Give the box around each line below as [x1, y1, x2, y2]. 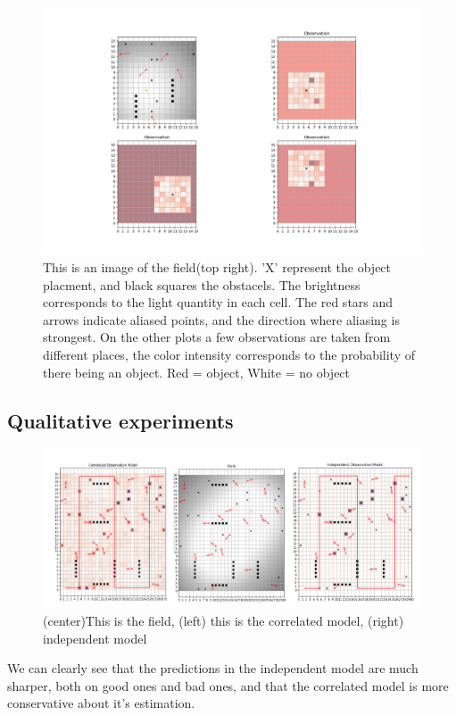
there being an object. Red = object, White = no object [43, 362, 351, 381]
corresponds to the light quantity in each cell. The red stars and [43, 293, 394, 312]
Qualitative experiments [7, 406, 234, 434]
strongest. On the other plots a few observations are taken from [43, 328, 391, 346]
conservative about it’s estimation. [7, 694, 195, 712]
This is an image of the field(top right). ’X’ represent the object [43, 258, 392, 277]
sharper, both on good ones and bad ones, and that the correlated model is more [7, 676, 449, 694]
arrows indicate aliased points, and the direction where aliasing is [43, 310, 400, 328]
